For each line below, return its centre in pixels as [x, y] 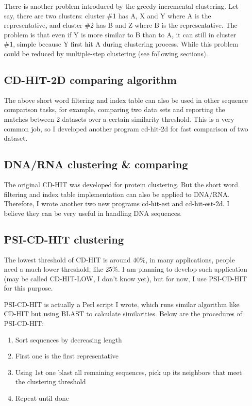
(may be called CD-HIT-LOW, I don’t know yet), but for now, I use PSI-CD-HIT [126, 278]
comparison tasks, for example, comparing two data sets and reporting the [115, 109]
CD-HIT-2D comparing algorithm [90, 79]
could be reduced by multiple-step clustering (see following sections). [106, 53]
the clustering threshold [50, 382]
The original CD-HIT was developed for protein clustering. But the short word [121, 184]
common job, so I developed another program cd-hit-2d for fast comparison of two [126, 128]
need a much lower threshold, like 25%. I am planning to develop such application [126, 269]
